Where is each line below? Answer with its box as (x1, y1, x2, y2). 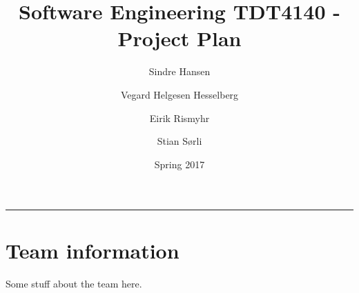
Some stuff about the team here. (6, 276, 142, 291)
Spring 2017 (154, 156, 205, 171)
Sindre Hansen (148, 64, 211, 79)
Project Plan (117, 24, 242, 52)
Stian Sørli (157, 134, 202, 148)
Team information (6, 236, 179, 265)
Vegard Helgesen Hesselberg (120, 87, 239, 101)
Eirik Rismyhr (149, 110, 210, 125)
